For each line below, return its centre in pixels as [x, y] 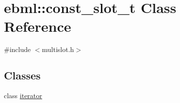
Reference [38, 26]
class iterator [23, 96]
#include [17, 49]
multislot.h [58, 49]
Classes [22, 75]
